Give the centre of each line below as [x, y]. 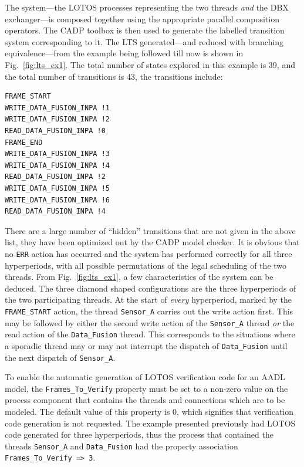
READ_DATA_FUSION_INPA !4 [55, 211]
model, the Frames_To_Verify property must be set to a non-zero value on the [146, 388]
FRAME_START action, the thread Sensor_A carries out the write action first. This [149, 311]
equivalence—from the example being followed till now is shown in [124, 53]
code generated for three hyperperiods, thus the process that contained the [139, 434]
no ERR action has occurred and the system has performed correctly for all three [148, 253]
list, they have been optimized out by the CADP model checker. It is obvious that [152, 242]
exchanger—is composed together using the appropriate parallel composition [142, 18]
